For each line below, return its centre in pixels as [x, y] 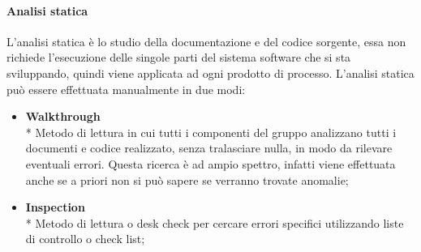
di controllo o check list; [85, 239]
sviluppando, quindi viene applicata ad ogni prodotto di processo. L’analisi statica [210, 73]
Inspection [55, 207]
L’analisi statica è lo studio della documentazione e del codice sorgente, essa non [206, 41]
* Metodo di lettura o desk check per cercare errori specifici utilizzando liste [215, 222]
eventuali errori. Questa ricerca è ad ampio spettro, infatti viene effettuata [210, 163]
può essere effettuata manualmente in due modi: [126, 89]
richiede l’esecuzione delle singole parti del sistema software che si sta [179, 57]
